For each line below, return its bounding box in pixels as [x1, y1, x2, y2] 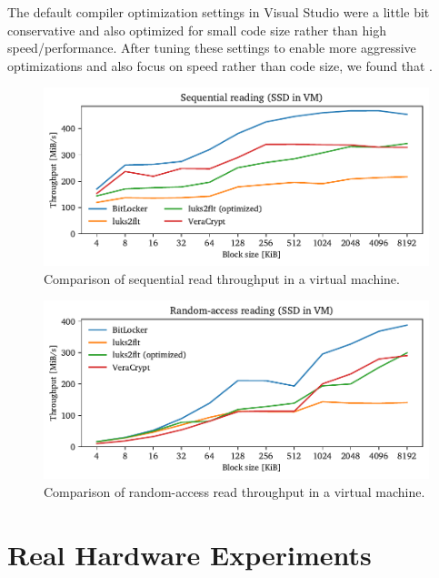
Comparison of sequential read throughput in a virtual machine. [44, 269, 400, 288]
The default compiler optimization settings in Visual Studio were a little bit [7, 3, 430, 21]
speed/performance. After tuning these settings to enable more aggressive [7, 38, 416, 57]
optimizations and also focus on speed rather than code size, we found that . [7, 56, 433, 75]
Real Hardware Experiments [7, 535, 372, 573]
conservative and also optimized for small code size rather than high [7, 20, 386, 39]
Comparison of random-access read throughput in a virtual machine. [44, 482, 425, 501]
